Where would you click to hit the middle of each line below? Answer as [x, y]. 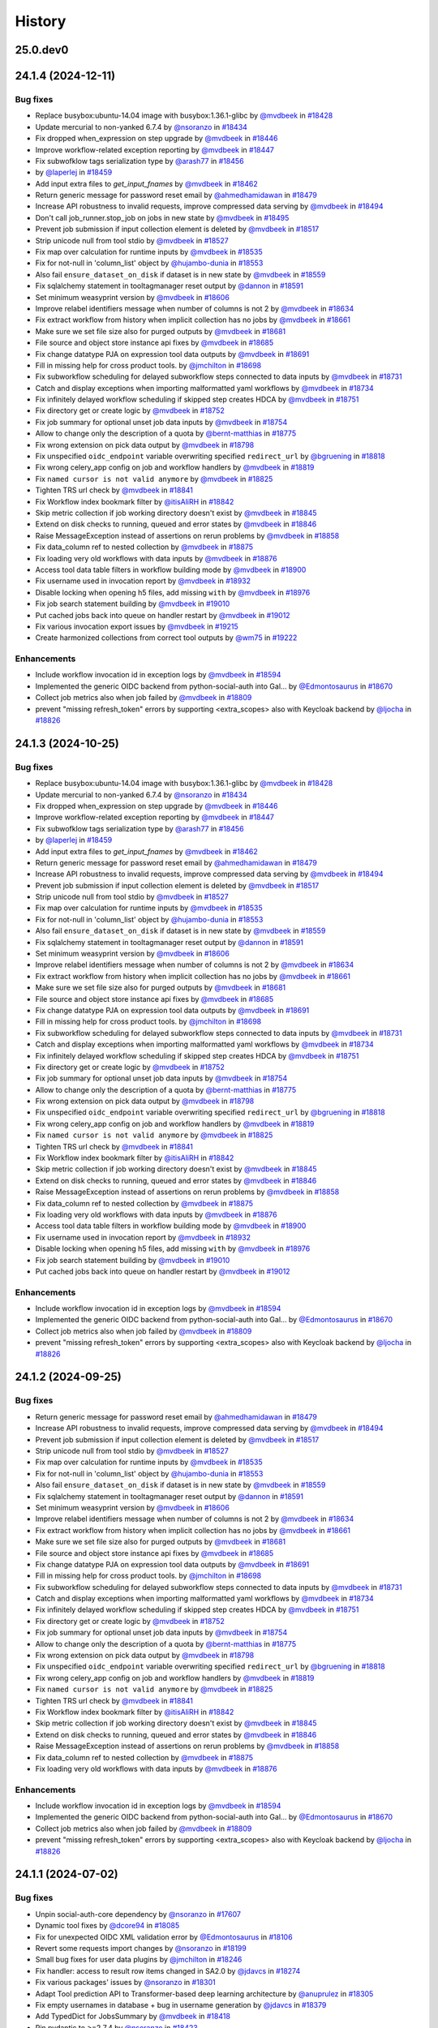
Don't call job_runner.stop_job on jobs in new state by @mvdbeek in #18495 [162, 217]
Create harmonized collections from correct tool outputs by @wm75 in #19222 [166, 638]
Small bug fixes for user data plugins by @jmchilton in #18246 [139, 1960]
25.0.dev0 [42, 50]
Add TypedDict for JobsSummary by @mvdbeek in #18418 [133, 2017]
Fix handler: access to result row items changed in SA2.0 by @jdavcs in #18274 [168, 1970]
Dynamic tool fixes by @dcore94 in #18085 [107, 1926]
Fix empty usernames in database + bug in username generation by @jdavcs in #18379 [181, 2004]
